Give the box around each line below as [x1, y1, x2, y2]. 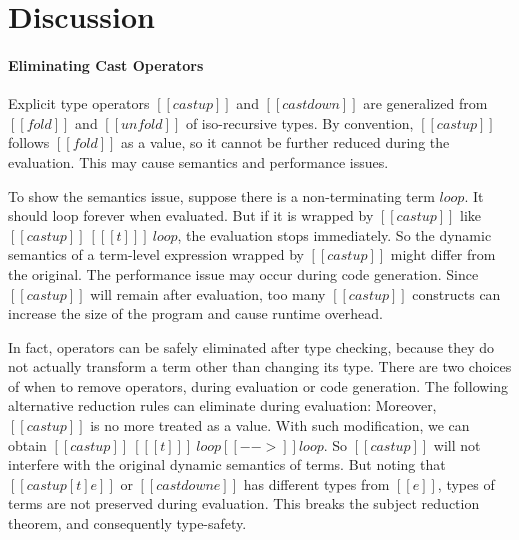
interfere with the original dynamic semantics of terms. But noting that [8, 454, 446, 475]
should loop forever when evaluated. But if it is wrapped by [8, 205, 374, 226]
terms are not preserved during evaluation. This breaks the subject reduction [8, 493, 480, 514]
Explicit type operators [8, 93, 150, 114]
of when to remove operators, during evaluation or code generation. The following [8, 375, 509, 396]
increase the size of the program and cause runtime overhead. [8, 303, 383, 324]
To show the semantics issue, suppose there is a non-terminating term [8, 185, 435, 206]
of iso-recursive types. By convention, [185, 112, 414, 133]
